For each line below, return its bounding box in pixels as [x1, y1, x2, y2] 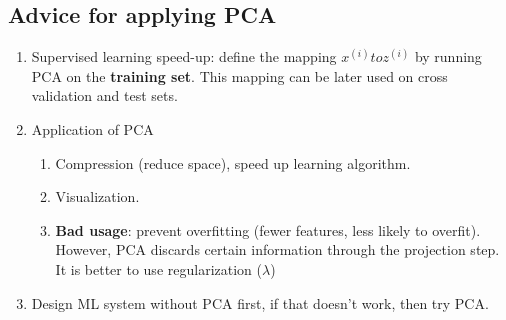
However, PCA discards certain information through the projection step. [55, 239, 500, 260]
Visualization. [55, 186, 140, 207]
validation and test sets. [31, 85, 178, 106]
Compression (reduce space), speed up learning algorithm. [55, 152, 411, 173]
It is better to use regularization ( [55, 258, 262, 279]
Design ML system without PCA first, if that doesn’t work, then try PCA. [31, 292, 489, 313]
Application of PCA [31, 118, 154, 139]
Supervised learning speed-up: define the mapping [31, 46, 337, 67]
